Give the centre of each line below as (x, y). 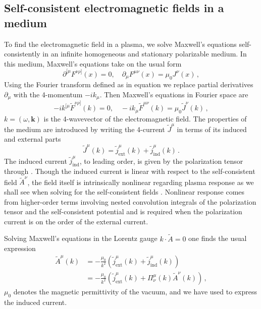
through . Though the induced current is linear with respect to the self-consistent (130, 171)
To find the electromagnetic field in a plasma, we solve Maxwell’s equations (120, 44)
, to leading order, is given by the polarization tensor (161, 161)
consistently (22, 54)
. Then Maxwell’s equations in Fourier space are (174, 94)
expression (20, 248)
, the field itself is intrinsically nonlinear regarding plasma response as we (141, 182)
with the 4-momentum (48, 94)
